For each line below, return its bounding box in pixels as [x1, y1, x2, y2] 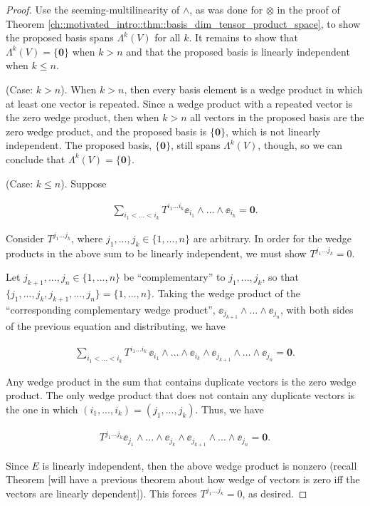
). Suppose [60, 175, 107, 190]
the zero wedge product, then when [6, 110, 159, 125]
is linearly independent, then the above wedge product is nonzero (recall [42, 458, 357, 473]
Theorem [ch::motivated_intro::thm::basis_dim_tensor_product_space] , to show [6, 16, 361, 31]
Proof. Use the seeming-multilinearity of [6, 2, 180, 16]
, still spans [170, 138, 221, 153]
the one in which [6, 401, 78, 416]
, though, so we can [258, 138, 343, 153]
